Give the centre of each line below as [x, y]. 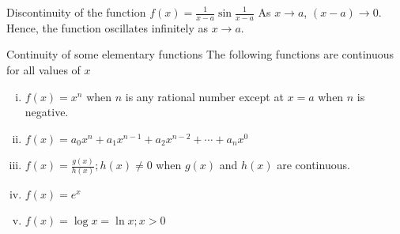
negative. [47, 112]
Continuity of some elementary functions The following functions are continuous [200, 54]
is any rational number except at [204, 96]
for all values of [43, 70]
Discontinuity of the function [76, 12]
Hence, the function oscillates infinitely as [107, 27]
